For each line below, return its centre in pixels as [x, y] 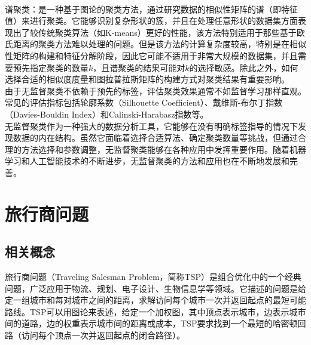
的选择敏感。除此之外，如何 [244, 67]
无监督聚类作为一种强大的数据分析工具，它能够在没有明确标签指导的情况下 [151, 126]
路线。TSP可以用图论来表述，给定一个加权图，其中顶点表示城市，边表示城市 [155, 311]
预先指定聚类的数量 [51, 67]
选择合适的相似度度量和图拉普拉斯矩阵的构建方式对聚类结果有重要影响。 [147, 79]
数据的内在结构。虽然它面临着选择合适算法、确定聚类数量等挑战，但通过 [155, 138]
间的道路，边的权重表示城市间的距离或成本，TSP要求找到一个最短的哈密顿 [151, 323]
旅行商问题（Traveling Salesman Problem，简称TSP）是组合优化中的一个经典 [153, 277]
